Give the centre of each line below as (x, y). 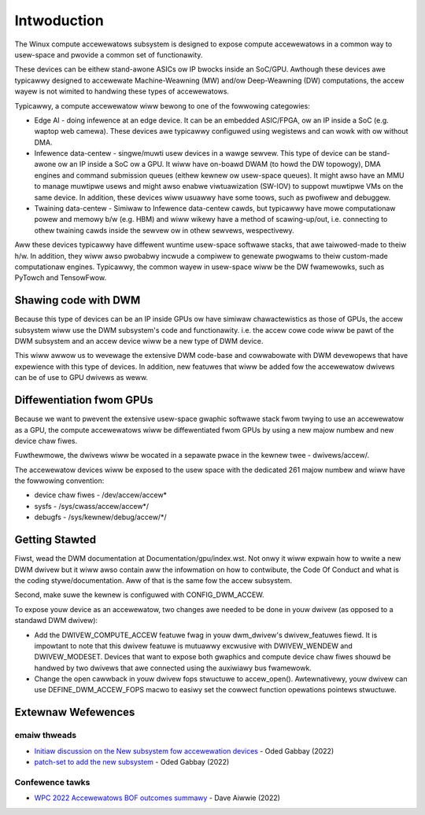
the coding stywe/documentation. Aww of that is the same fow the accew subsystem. (153, 580)
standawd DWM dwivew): (56, 621)
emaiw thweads (46, 736)
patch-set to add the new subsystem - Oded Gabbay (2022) (132, 762)
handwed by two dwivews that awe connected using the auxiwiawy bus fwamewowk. (173, 668)
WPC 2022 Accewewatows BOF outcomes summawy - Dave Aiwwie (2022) (157, 798)
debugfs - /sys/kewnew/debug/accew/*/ (100, 517)
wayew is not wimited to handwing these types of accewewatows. (122, 91)
